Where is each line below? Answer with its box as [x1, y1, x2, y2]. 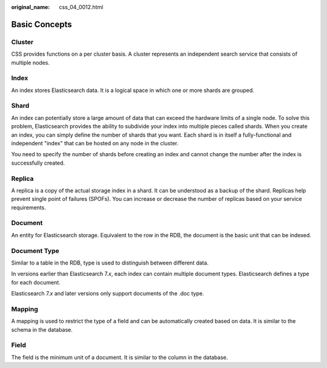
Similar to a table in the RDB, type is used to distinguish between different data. [11, 259, 209, 266]
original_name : [11, 4, 50, 10]
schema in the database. [11, 326, 73, 333]
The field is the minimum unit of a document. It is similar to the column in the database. [11, 353, 228, 361]
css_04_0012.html [59, 4, 104, 10]
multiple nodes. [11, 59, 50, 66]
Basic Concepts [11, 19, 72, 30]
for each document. [11, 278, 61, 286]
